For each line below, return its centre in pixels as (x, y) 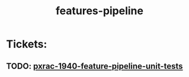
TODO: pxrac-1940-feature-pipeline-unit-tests (94, 66)
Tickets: (27, 44)
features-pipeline (100, 11)
